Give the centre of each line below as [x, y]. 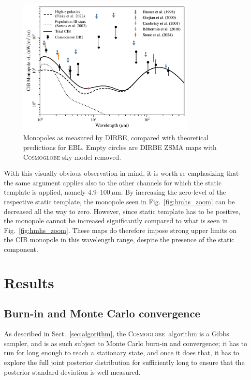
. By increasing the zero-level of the [174, 192]
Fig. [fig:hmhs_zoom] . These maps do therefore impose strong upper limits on [120, 230]
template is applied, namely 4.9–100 [57, 192]
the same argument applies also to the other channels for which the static [113, 182]
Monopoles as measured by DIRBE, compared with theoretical [116, 138]
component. [21, 249]
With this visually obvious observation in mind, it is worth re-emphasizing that [121, 173]
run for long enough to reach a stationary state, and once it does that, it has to [122, 353]
